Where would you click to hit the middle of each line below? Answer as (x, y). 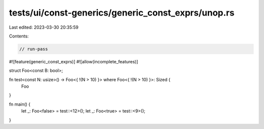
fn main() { (20, 104)
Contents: (19, 36)
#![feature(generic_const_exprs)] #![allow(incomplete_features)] (74, 61)
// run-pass (34, 49)
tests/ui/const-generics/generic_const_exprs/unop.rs (122, 13)
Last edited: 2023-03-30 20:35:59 (44, 27)
